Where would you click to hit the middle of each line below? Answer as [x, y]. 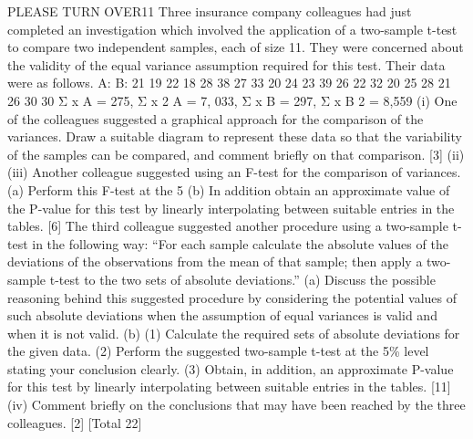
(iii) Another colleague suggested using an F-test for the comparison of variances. [234, 172]
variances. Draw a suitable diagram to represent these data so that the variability [235, 136]
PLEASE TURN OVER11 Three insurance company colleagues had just [210, 11]
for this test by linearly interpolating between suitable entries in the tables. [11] [229, 387]
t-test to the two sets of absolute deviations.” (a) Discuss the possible [242, 279]
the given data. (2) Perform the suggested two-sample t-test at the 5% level [218, 351]
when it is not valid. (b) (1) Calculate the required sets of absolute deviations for [234, 333]
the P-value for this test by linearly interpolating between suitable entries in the [231, 208]
